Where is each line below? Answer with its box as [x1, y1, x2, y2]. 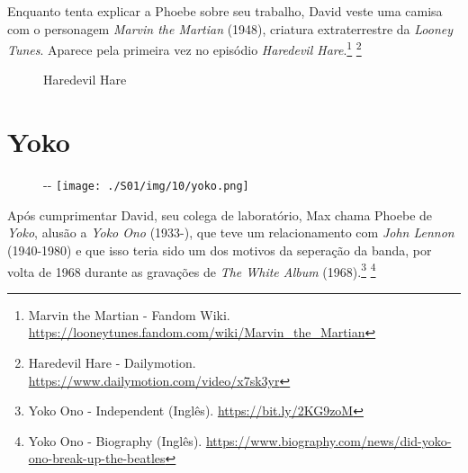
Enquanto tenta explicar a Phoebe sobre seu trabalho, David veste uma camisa [7, 2, 443, 20]
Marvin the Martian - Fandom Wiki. [28, 305, 230, 324]
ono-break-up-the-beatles [28, 449, 166, 468]
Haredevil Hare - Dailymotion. [28, 353, 196, 372]
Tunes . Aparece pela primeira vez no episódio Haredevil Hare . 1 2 [7, 38, 362, 58]
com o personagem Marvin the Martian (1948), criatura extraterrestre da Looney [7, 19, 454, 38]
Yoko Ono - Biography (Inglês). [28, 431, 202, 450]
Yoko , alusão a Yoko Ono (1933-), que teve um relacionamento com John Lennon [7, 223, 454, 242]
